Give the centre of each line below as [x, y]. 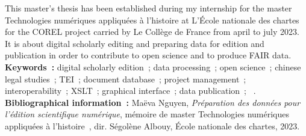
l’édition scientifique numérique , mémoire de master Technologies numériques [147, 114]
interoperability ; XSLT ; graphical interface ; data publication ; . [130, 91]
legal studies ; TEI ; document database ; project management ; [126, 79]
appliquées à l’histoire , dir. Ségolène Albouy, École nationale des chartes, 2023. [152, 125]
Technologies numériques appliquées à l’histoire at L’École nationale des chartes [152, 20]
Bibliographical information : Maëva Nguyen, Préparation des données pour [153, 102]
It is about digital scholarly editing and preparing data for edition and [135, 43]
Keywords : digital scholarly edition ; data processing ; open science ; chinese [153, 66]
